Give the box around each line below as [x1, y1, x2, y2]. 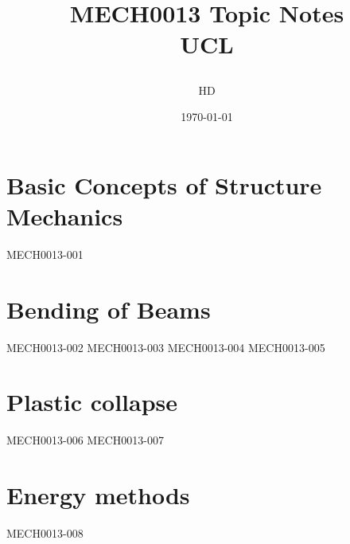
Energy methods [6, 479, 190, 511]
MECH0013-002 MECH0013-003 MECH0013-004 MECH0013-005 [6, 339, 325, 355]
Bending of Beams [6, 292, 211, 325]
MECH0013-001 [6, 245, 84, 262]
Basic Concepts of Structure [6, 168, 322, 201]
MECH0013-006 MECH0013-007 [6, 432, 164, 448]
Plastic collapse [6, 385, 178, 418]
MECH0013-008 [6, 525, 84, 542]
